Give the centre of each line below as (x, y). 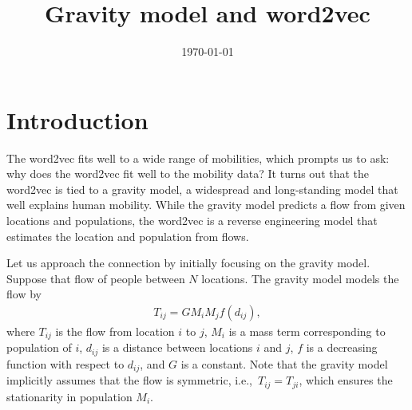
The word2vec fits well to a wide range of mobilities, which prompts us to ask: (198, 158)
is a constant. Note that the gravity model (284, 363)
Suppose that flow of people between (96, 278)
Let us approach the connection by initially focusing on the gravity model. (188, 263)
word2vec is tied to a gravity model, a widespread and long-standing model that (202, 189)
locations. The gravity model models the (300, 278)
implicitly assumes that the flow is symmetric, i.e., (129, 380)
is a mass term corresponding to (307, 331)
